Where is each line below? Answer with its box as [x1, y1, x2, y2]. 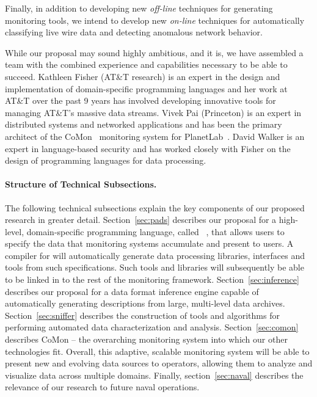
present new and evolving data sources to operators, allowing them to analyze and [5, 357, 313, 370]
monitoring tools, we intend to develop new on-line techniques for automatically [5, 13, 305, 26]
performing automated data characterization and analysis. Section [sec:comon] [5, 321, 299, 333]
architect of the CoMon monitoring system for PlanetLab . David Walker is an [5, 129, 305, 142]
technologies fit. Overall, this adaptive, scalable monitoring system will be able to [5, 344, 310, 357]
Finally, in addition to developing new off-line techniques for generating [5, 2, 273, 14]
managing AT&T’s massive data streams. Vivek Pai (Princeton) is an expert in [5, 106, 302, 118]
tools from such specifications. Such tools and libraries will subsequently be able [5, 261, 304, 274]
